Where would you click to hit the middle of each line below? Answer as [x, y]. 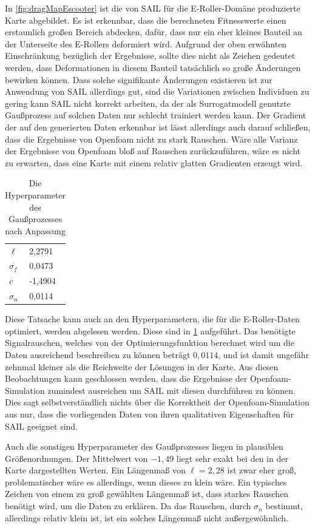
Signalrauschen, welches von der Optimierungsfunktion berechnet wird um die [150, 343]
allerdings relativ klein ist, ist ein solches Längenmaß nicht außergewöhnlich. [147, 517]
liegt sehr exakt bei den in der [232, 458]
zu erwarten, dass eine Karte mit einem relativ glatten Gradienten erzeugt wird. [154, 162]
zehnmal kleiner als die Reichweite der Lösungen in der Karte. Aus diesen [142, 366]
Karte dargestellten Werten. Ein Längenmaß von [95, 470]
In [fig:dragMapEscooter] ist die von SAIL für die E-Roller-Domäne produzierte [153, 8]
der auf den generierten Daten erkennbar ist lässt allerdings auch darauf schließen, [158, 127]
